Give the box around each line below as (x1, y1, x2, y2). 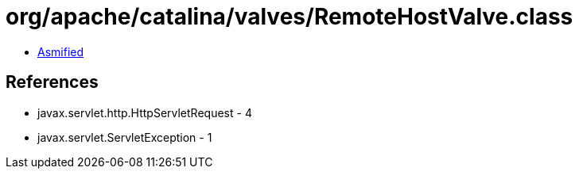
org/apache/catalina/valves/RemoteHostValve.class (6, 3, 573, 30)
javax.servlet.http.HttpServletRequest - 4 (37, 105, 252, 120)
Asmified (37, 44, 84, 59)
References (6, 72, 99, 93)
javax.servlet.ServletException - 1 (37, 130, 212, 144)
